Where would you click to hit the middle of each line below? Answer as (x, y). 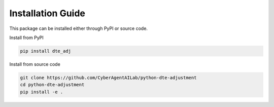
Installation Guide (47, 13)
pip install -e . (42, 92)
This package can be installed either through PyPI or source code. (79, 28)
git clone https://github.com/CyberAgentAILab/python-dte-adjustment (108, 78)
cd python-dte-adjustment (52, 85)
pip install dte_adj (45, 51)
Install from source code (35, 64)
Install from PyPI (27, 38)
